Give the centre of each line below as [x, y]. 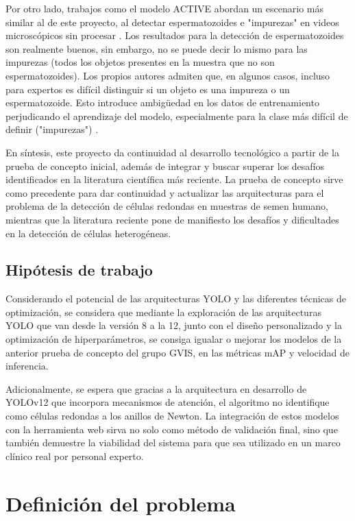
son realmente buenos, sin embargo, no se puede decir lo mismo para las [157, 48]
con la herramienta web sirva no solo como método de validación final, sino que [172, 429]
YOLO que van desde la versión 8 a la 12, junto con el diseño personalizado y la [174, 325]
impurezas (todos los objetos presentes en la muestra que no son [140, 62]
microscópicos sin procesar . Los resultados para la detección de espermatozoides [175, 35]
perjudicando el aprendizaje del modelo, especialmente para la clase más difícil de [177, 116]
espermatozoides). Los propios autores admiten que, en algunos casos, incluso [168, 75]
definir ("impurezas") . [52, 129]
